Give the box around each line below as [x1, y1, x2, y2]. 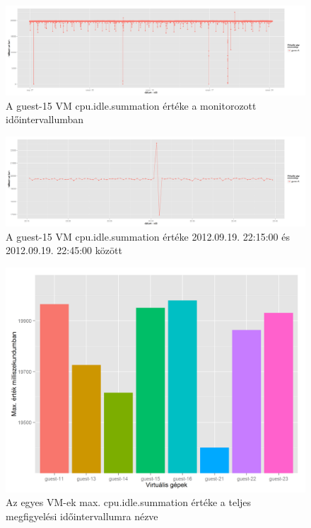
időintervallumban [6, 112, 84, 127]
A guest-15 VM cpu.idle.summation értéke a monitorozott [6, 98, 257, 113]
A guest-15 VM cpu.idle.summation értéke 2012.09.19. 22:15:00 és [6, 229, 290, 243]
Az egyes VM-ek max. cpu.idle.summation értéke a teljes [6, 495, 252, 510]
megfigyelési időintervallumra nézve [6, 508, 158, 523]
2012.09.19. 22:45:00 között [6, 243, 122, 258]
